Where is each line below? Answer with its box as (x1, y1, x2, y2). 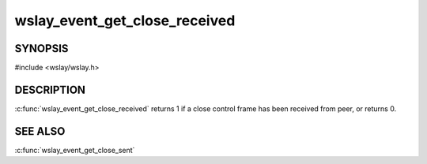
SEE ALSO (14, 125, 66, 138)
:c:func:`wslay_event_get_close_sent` (14, 145, 135, 155)
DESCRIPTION (14, 83, 86, 96)
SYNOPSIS (14, 42, 69, 55)
